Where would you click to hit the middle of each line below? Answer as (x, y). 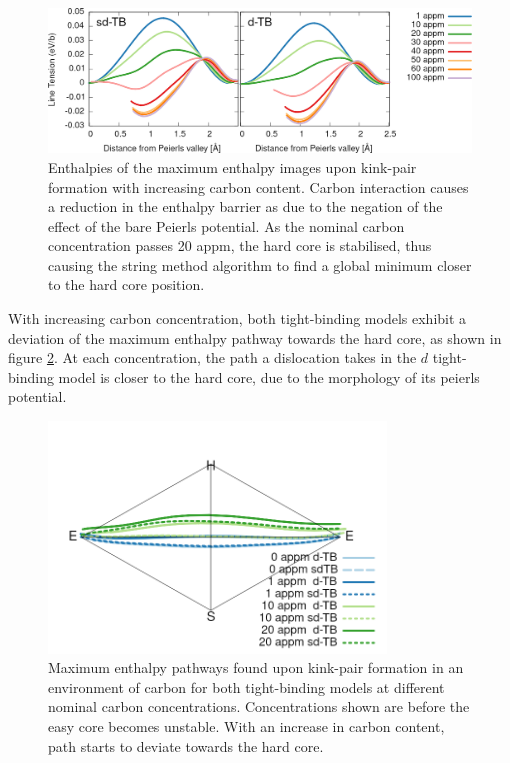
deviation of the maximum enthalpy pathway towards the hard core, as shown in (255, 337)
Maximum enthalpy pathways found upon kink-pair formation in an (256, 667)
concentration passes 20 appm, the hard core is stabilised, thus (240, 245)
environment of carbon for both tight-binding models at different (246, 686)
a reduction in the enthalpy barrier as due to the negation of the (245, 206)
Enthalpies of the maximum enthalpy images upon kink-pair (232, 166)
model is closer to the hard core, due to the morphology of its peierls (269, 376)
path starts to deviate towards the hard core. (186, 745)
